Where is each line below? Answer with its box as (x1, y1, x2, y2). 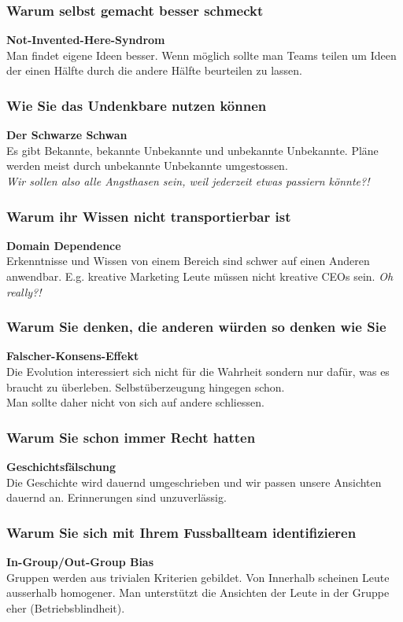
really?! (6, 283, 42, 300)
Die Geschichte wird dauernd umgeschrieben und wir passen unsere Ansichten (6, 473, 382, 490)
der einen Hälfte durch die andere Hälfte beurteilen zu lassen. (6, 62, 302, 79)
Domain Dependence (6, 237, 121, 253)
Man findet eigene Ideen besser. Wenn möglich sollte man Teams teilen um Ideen (6, 46, 397, 63)
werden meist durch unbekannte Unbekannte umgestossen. (6, 157, 288, 174)
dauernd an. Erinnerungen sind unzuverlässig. (6, 489, 227, 506)
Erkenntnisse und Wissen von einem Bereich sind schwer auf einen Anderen (6, 252, 370, 269)
